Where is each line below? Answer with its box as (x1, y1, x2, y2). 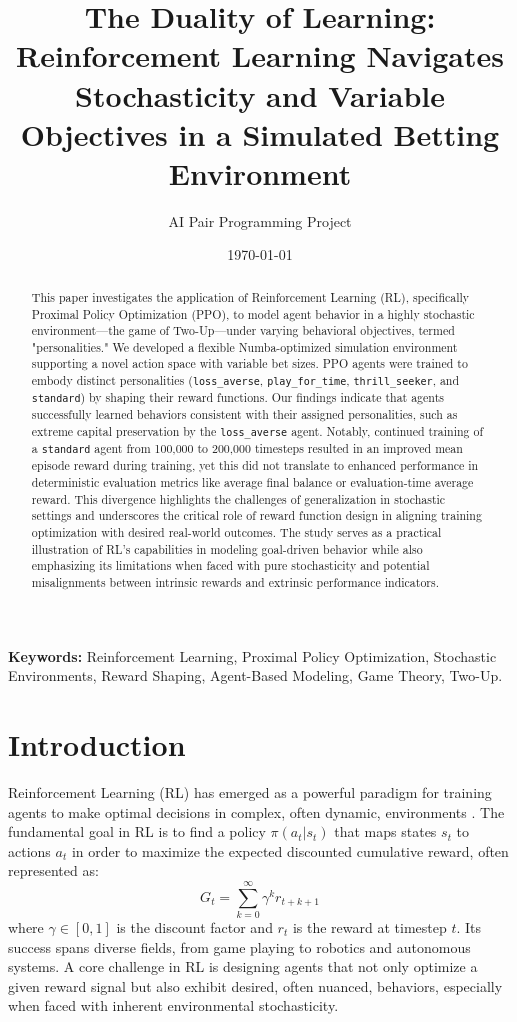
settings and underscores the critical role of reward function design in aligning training (31, 507, 482, 524)
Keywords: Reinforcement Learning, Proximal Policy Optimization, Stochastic (8, 645, 497, 666)
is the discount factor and (116, 917, 273, 938)
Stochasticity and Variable (75, 74, 445, 115)
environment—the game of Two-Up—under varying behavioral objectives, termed (31, 322, 455, 339)
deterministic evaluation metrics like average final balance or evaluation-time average (31, 474, 474, 491)
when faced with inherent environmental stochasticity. (8, 995, 339, 1016)
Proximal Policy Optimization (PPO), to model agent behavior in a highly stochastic (31, 305, 475, 322)
